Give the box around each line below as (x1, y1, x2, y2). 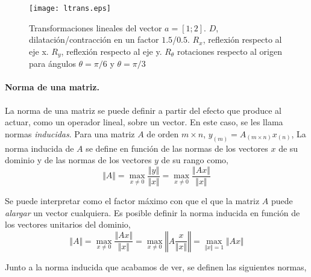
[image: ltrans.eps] (29, 4, 112, 13)
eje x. (29, 45, 49, 57)
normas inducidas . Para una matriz (5, 127, 135, 140)
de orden (146, 127, 179, 140)
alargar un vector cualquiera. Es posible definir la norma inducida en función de (5, 206, 300, 219)
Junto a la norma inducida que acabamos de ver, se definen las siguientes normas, (5, 260, 307, 273)
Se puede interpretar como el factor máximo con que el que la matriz (5, 194, 260, 207)
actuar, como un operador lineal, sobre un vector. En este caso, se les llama (5, 116, 283, 128)
